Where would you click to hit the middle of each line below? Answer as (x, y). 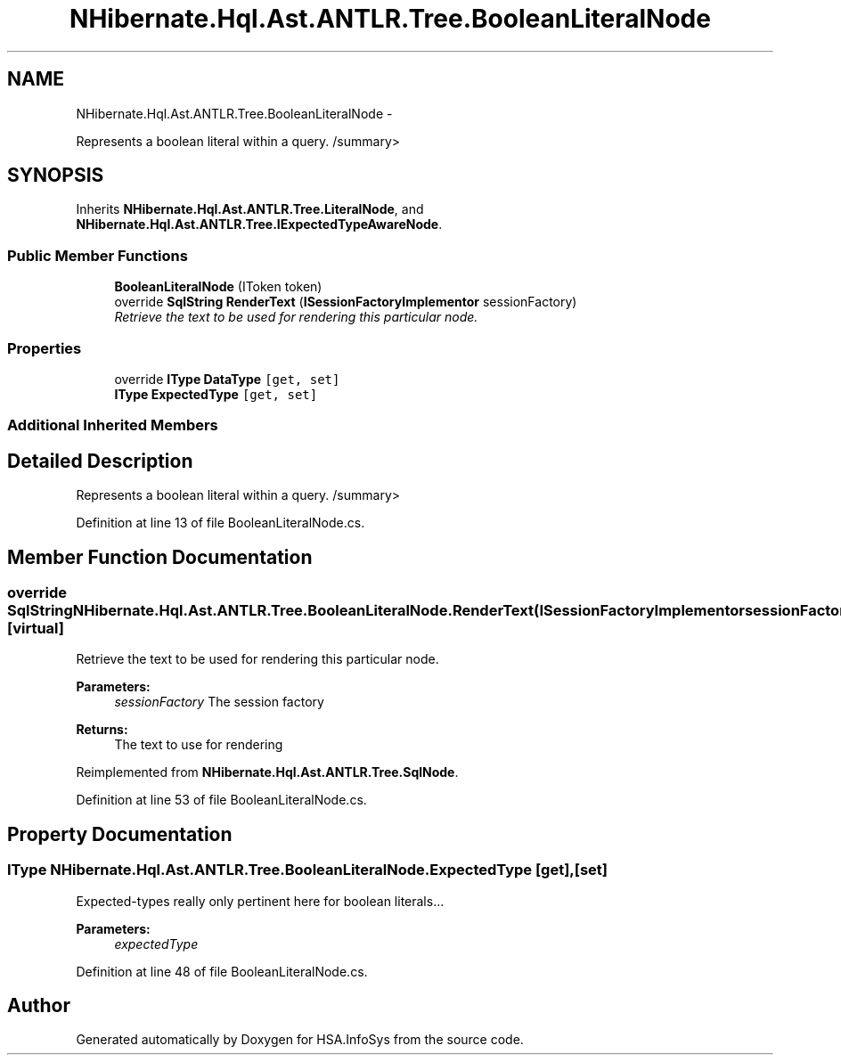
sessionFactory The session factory (219, 702)
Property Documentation (120, 834)
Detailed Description (100, 461)
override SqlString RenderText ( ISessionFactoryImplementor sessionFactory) (346, 302)
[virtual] (36, 628)
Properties (45, 348)
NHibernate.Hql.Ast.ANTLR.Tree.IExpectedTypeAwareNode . (259, 225)
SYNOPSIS (56, 176)
